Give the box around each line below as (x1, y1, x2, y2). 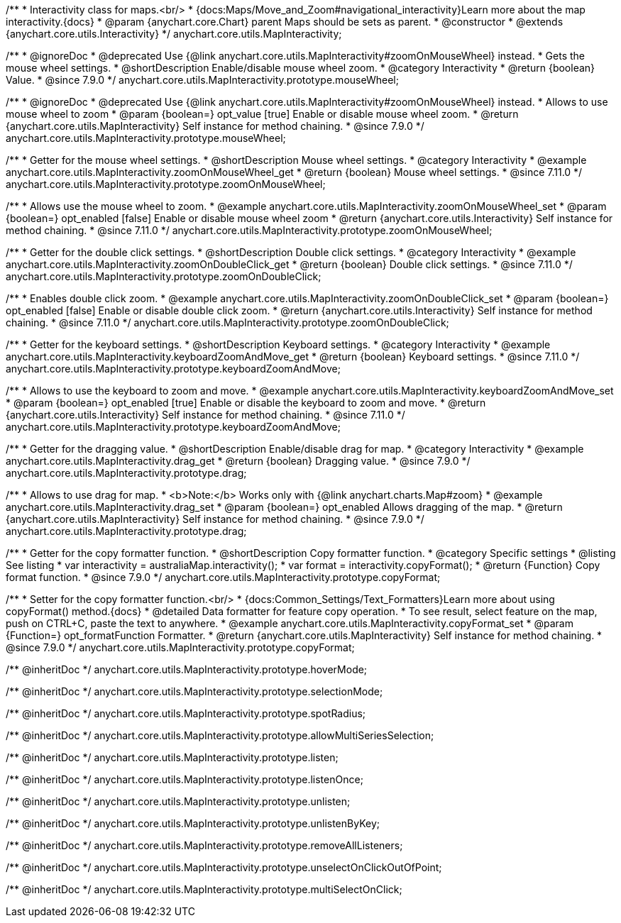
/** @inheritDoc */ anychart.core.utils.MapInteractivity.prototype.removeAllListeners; (6, 839, 403, 851)
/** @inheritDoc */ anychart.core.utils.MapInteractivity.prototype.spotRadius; (6, 707, 366, 719)
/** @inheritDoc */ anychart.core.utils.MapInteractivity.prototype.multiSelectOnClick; (6, 883, 402, 895)
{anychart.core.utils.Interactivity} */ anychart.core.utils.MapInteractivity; (6, 28, 342, 40)
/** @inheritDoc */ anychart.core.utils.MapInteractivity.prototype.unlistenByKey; (6, 817, 380, 829)
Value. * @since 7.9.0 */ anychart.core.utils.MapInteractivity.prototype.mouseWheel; (6, 74, 399, 86)
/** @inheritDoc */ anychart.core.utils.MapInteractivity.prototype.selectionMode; (6, 685, 383, 697)
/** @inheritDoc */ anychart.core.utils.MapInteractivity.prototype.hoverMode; (6, 663, 368, 675)
